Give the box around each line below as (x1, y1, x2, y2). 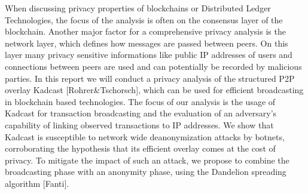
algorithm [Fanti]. (5, 177, 69, 189)
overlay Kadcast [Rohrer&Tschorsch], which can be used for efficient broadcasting (5, 84, 304, 96)
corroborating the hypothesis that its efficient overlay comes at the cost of (5, 142, 276, 155)
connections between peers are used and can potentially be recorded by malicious (5, 60, 302, 72)
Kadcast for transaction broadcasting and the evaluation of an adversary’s (5, 107, 277, 119)
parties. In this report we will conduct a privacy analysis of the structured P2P (5, 72, 295, 84)
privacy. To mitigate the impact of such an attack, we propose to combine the (5, 153, 289, 166)
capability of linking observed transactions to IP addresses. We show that (5, 118, 274, 131)
